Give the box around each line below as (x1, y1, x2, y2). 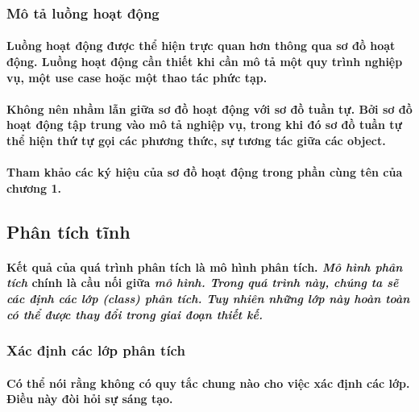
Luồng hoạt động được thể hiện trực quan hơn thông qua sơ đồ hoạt (6, 37, 396, 54)
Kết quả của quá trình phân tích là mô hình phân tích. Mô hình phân (6, 258, 403, 275)
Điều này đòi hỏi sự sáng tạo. (6, 390, 173, 407)
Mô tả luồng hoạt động (6, 2, 160, 23)
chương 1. (6, 179, 61, 196)
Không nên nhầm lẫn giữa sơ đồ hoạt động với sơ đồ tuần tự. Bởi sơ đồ (6, 100, 413, 117)
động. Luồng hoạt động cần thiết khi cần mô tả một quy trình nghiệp (6, 53, 403, 70)
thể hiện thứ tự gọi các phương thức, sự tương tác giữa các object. (6, 132, 386, 148)
